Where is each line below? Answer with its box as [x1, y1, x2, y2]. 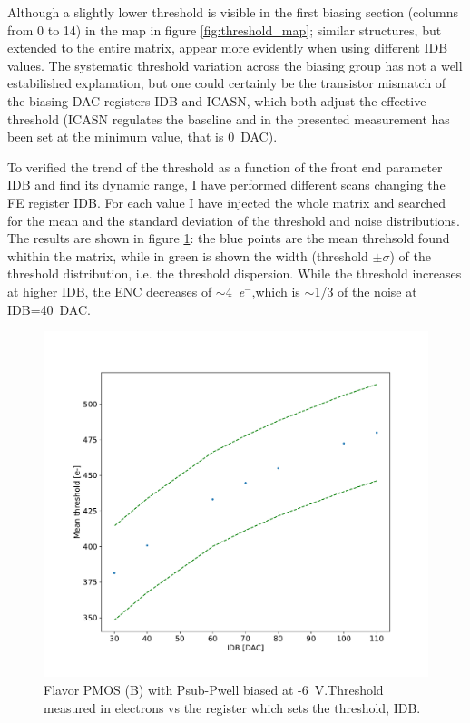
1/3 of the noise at [314, 281, 417, 300]
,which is [251, 281, 300, 300]
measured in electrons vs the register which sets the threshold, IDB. [44, 698, 421, 717]
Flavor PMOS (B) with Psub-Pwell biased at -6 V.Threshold [44, 680, 384, 699]
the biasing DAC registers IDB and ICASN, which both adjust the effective [7, 91, 426, 110]
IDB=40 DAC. [7, 299, 91, 318]
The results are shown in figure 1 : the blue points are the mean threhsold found [7, 229, 450, 248]
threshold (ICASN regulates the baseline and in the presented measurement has [7, 109, 450, 128]
